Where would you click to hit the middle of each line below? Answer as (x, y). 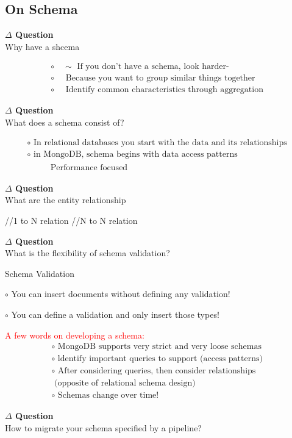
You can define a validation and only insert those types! (115, 314)
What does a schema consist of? (65, 122)
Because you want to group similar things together (160, 78)
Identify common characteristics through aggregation (164, 90)
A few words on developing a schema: (75, 335)
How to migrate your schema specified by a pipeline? (103, 427)
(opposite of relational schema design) (125, 383)
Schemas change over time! (108, 396)
